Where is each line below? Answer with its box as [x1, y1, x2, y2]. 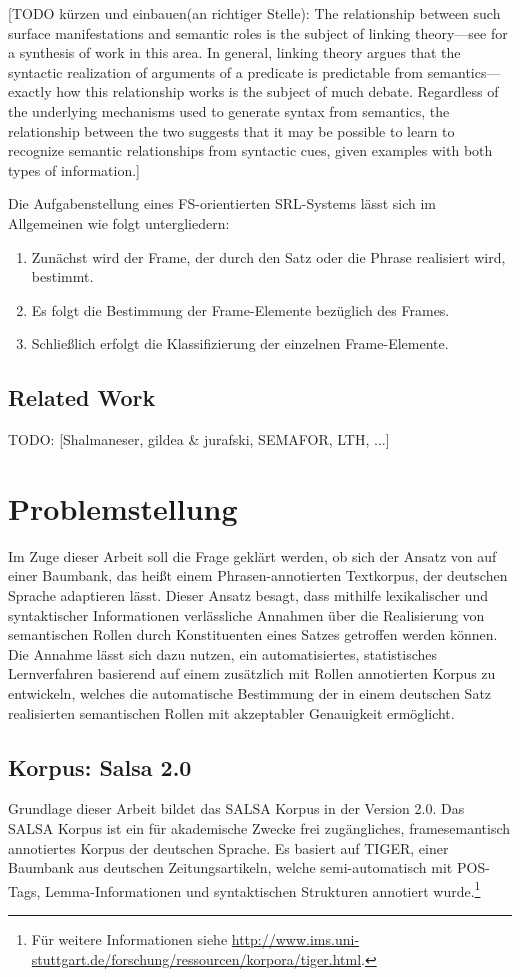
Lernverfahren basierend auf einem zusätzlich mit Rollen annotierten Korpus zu [8, 663, 496, 684]
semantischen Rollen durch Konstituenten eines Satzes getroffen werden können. [8, 624, 498, 645]
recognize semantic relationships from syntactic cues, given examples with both [8, 140, 493, 161]
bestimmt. [31, 266, 94, 287]
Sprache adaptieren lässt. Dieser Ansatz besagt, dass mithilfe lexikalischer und [8, 585, 489, 606]
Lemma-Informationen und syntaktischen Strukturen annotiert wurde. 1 [45, 877, 481, 901]
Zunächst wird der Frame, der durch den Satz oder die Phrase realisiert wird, [31, 246, 506, 267]
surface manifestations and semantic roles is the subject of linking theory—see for [8, 22, 508, 43]
